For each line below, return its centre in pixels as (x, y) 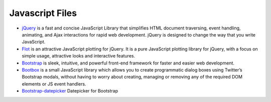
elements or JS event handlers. (54, 84)
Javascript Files (43, 13)
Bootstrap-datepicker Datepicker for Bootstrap (70, 91)
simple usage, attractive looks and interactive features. (79, 56)
